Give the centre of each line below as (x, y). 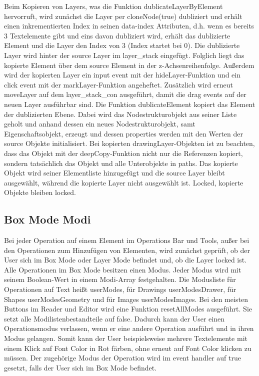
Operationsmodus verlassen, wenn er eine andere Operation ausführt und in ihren (129, 328)
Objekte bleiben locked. (40, 192)
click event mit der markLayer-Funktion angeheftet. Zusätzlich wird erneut (118, 84)
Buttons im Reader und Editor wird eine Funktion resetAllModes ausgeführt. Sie (128, 309)
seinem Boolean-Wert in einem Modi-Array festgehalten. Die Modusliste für (120, 279)
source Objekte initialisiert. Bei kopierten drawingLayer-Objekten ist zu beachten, (129, 143)
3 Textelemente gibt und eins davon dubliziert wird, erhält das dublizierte (117, 35)
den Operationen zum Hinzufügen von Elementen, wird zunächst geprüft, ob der (127, 250)
